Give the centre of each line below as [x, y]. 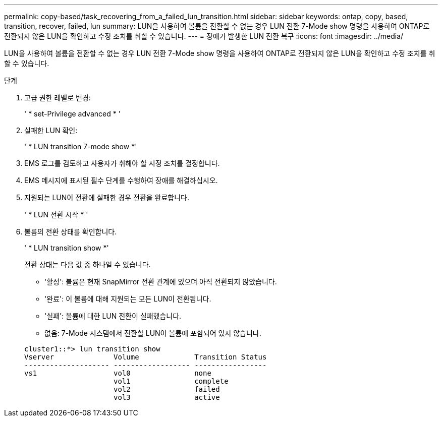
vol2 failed [167, 389]
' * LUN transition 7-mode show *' [81, 146]
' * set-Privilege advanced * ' [72, 114]
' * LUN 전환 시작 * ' [56, 215]
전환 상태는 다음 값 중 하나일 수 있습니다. [88, 264]
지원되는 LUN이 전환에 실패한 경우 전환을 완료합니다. [107, 197]
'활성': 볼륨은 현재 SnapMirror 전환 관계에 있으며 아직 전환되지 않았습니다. [161, 282]
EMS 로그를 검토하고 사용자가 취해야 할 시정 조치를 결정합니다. [122, 163]
